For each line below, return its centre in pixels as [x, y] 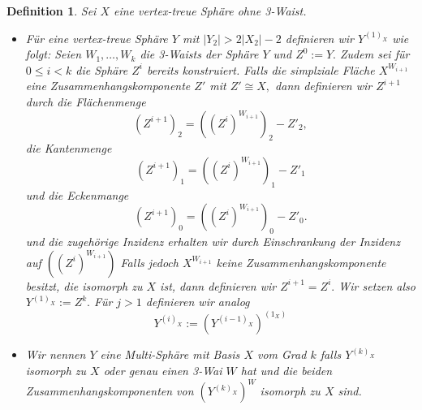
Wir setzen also [377, 285]
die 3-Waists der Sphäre [199, 54]
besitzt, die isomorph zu [84, 285]
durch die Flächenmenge [86, 101]
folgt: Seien [54, 54]
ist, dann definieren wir [218, 285]
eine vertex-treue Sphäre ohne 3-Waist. [210, 11]
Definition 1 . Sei [52, 11]
